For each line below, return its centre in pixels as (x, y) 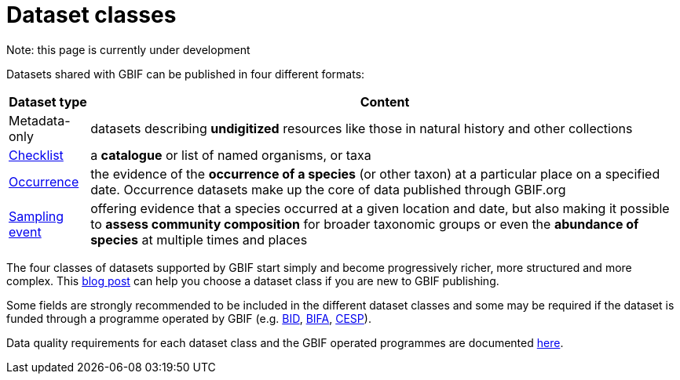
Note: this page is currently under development (128, 49)
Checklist (36, 155)
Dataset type (48, 101)
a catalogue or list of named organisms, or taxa (231, 155)
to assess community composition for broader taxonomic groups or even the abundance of (365, 224)
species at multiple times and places (199, 239)
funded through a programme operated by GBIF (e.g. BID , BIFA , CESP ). (189, 318)
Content (385, 101)
